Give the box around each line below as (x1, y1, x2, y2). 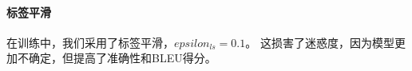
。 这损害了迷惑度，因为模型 (245, 34, 394, 50)
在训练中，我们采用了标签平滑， (6, 34, 174, 50)
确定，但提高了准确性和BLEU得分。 (28, 49, 216, 66)
